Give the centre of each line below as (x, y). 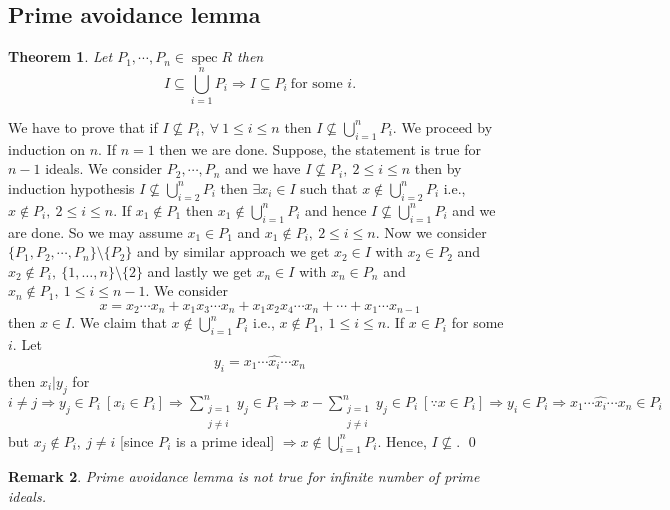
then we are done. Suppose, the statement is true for (320, 148)
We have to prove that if (83, 126)
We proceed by (447, 126)
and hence (335, 209)
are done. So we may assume (95, 231)
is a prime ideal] (225, 440)
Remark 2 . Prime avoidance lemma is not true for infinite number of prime (244, 476)
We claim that (123, 322)
